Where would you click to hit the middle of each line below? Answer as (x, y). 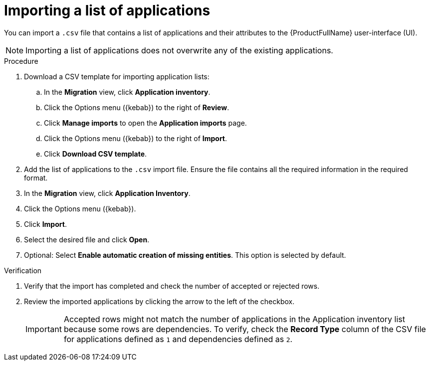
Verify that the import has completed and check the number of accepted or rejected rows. (172, 286)
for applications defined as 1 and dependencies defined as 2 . (178, 339)
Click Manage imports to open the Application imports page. (145, 123)
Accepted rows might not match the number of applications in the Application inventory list (234, 319)
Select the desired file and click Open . (87, 239)
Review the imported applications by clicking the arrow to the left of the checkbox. (159, 301)
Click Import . (45, 224)
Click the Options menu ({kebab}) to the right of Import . (136, 138)
